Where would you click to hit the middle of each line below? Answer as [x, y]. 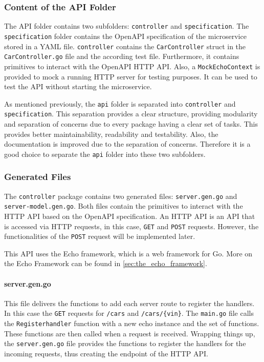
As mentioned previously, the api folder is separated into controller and [120, 103]
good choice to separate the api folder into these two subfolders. [105, 154]
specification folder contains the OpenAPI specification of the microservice [125, 36]
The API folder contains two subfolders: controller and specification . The [127, 26]
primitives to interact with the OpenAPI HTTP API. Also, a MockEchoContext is [132, 66]
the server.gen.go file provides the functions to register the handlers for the [125, 343]
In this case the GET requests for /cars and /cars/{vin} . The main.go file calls [129, 313]
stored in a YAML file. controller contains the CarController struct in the [125, 46]
